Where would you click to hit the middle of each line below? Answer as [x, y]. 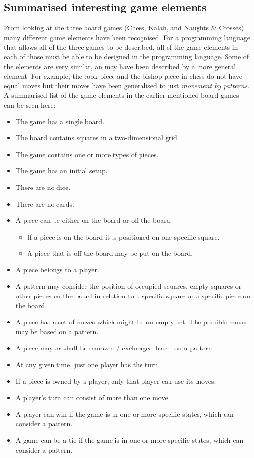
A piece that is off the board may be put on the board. [110, 253]
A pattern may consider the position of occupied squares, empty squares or [128, 286]
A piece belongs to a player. [57, 269]
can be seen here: [30, 104]
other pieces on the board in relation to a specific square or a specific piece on [133, 296]
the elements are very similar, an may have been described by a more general [120, 66]
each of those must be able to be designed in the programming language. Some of [127, 56]
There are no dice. [43, 187]
